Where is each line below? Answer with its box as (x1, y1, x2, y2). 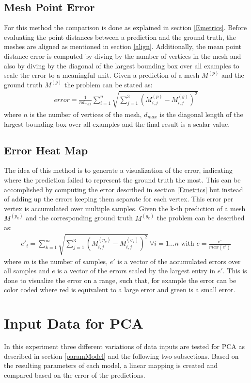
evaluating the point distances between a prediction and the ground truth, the (4, 32, 236, 42)
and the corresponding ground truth (26, 213, 133, 223)
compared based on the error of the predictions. (4, 369, 145, 380)
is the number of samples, (31, 256, 108, 266)
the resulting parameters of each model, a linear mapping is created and (4, 360, 218, 370)
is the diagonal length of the (159, 109, 243, 119)
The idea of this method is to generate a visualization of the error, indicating (4, 165, 233, 175)
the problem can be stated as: (64, 79, 153, 89)
